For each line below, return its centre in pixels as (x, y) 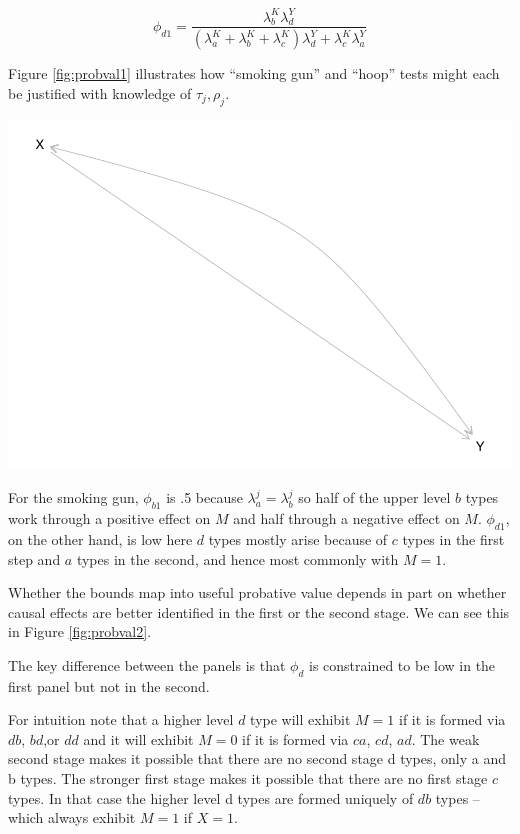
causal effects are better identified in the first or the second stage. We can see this (259, 611)
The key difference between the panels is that (147, 664)
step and (34, 558)
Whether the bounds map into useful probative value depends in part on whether (257, 592)
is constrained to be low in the (402, 664)
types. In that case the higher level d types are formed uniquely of (211, 797)
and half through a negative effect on (346, 518)
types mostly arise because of (298, 538)
